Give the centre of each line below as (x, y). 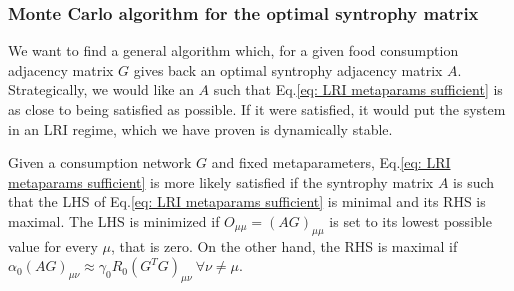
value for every (53, 245)
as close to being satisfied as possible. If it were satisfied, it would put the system (257, 109)
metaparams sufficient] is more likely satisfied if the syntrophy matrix (221, 181)
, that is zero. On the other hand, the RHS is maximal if (284, 245)
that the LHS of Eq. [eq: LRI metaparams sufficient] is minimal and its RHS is (247, 201)
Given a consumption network (100, 162)
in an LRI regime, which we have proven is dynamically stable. (200, 128)
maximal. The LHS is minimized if (114, 220)
